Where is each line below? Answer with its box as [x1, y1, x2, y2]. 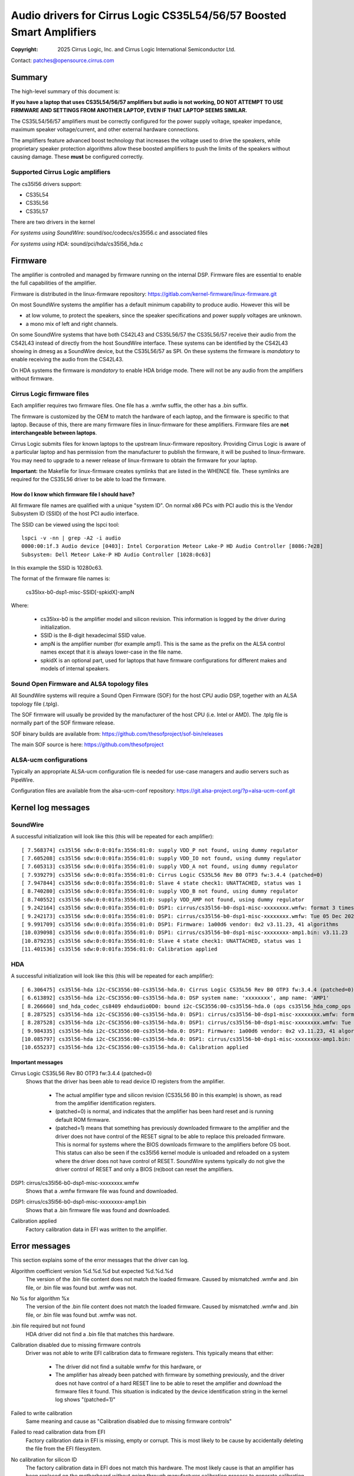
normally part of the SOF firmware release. [11, 719, 115, 726]
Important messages [11, 1059, 63, 1066]
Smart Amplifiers [11, 25, 97, 38]
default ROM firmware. [55, 1116, 111, 1123]
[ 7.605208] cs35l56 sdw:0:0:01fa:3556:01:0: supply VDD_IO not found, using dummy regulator [21, 855, 301, 861]
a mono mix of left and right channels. [25, 320, 118, 327]
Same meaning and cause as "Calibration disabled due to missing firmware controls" [25, 1418, 232, 1425]
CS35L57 [25, 207, 48, 215]
